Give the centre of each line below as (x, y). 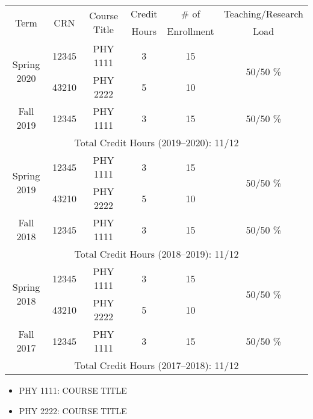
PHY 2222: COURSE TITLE (73, 410)
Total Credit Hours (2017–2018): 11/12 (156, 365)
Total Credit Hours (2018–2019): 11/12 (156, 254)
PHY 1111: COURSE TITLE (73, 390)
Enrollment (191, 31)
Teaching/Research (263, 14)
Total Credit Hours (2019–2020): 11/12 (156, 142)
